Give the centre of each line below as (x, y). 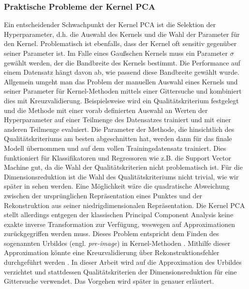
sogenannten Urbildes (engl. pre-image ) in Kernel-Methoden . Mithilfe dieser (117, 243)
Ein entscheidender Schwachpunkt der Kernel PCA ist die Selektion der (110, 24)
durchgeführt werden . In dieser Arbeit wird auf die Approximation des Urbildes (123, 262)
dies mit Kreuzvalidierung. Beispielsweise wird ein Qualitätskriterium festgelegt (121, 100)
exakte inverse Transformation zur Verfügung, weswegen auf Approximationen (120, 224)
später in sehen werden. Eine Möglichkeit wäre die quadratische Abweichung (117, 186)
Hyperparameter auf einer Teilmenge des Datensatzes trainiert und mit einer (117, 120)
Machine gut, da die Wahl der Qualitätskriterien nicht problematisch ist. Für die (123, 167)
